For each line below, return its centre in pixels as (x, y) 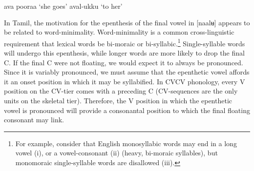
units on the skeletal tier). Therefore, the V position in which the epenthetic (118, 100)
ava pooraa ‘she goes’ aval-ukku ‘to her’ (63, 6)
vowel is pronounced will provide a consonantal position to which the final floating (127, 110)
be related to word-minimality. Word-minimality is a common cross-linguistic (119, 32)
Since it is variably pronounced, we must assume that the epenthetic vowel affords (127, 72)
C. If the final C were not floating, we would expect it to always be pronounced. (124, 62)
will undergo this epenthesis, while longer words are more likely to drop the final (124, 53)
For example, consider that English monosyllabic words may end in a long (126, 143)
